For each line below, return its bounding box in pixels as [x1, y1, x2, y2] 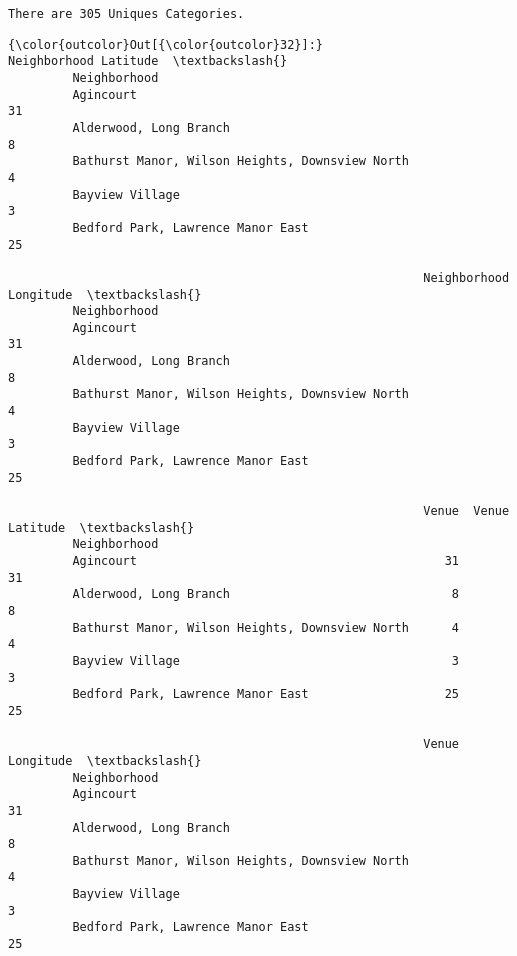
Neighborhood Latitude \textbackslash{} [8, 54, 288, 69]
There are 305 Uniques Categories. [8, 7, 245, 21]
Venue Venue [423, 504, 510, 519]
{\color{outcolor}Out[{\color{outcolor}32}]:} [8, 37, 323, 52]
